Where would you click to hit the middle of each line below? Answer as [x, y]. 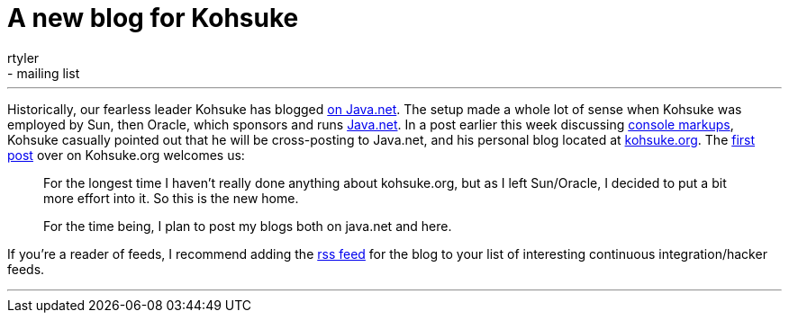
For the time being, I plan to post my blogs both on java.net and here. [248, 226]
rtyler [23, 58]
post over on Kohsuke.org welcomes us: [126, 155]
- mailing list [44, 73]
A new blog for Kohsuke [153, 18]
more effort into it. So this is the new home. [171, 198]
